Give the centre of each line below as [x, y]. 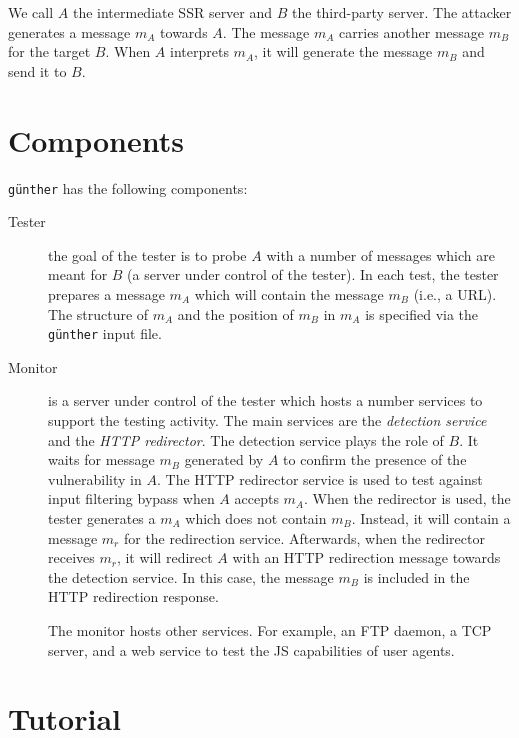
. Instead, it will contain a [431, 517]
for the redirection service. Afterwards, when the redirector [304, 537]
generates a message [69, 31]
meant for [78, 274]
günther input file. [105, 333]
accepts [256, 498]
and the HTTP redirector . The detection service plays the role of [246, 439]
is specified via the [422, 313]
